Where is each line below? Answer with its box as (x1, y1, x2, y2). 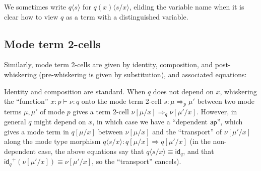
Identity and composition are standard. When (4, 86, 146, 96)
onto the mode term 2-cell (81, 96, 162, 106)
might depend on (34, 116, 86, 127)
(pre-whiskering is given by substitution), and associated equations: (39, 69, 247, 79)
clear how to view (4, 11, 58, 22)
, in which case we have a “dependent (92, 116, 208, 127)
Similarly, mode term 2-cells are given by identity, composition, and (4, 59, 213, 70)
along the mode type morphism (4, 136, 101, 146)
